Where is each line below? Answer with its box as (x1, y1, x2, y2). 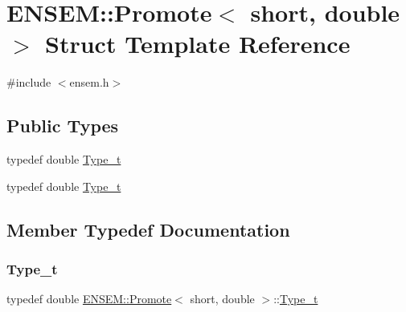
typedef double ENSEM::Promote (6, 290, 172, 307)
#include (6, 74, 51, 91)
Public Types (6, 113, 119, 138)
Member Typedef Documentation (6, 217, 290, 241)
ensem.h (69, 74, 109, 91)
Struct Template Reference (45, 27, 351, 60)
